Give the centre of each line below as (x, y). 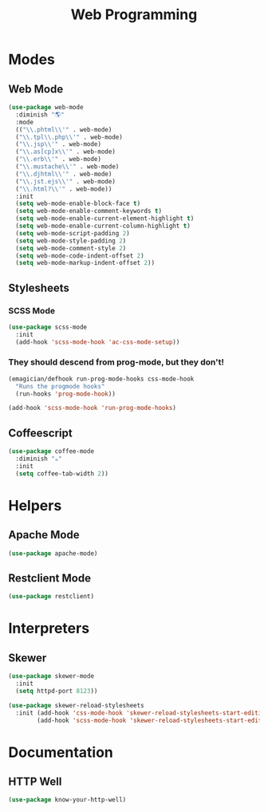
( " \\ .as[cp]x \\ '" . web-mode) (65, 152)
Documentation (61, 752)
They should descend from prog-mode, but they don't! (116, 362)
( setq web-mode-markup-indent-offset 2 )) (85, 263)
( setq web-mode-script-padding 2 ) (73, 233)
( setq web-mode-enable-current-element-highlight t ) (105, 219)
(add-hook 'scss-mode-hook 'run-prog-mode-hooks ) (93, 408)
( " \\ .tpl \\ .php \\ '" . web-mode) (69, 137)
